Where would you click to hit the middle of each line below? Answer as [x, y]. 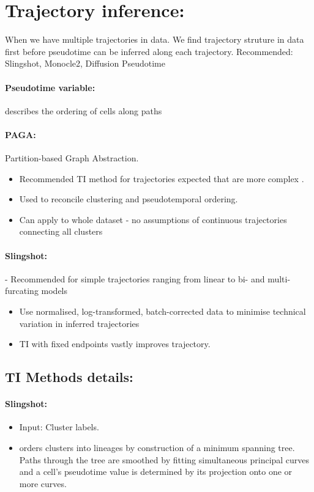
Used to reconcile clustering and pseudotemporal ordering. [129, 199]
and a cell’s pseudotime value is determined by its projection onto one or [156, 472]
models [54, 291]
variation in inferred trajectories [79, 323]
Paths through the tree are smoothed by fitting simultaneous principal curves [164, 459]
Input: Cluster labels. [59, 427]
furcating [22, 291]
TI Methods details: [69, 377]
